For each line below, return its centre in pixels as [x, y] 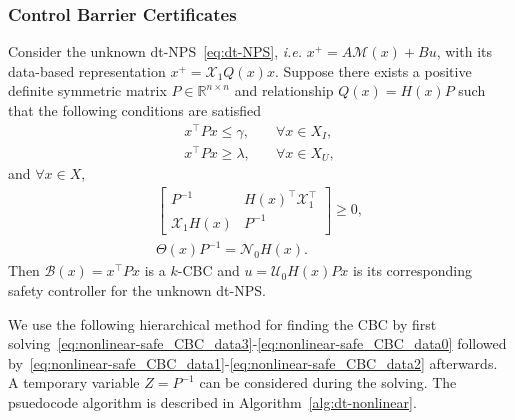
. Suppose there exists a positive [373, 70]
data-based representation [87, 70]
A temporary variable [74, 382]
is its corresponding [412, 270]
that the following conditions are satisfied [135, 110]
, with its [464, 51]
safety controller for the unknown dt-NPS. [137, 290]
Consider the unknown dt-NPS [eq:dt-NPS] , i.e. [155, 51]
